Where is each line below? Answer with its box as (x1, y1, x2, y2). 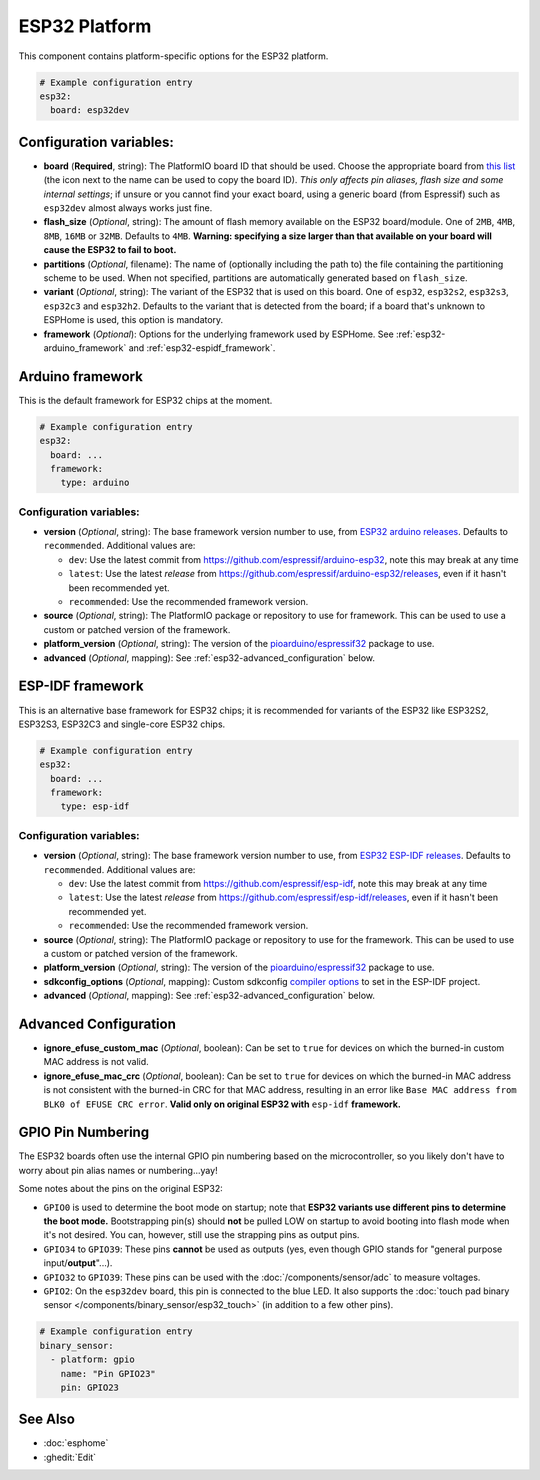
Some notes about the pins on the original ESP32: (18, 1183, 224, 1195)
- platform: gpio (50, 1354, 135, 1365)
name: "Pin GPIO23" (60, 1368, 157, 1379)
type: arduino (60, 477, 130, 489)
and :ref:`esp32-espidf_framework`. (128, 341, 276, 354)
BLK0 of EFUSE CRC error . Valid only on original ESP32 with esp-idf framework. (43, 1098, 402, 1110)
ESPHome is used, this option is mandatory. (43, 314, 224, 326)
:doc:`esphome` (43, 1437, 109, 1449)
